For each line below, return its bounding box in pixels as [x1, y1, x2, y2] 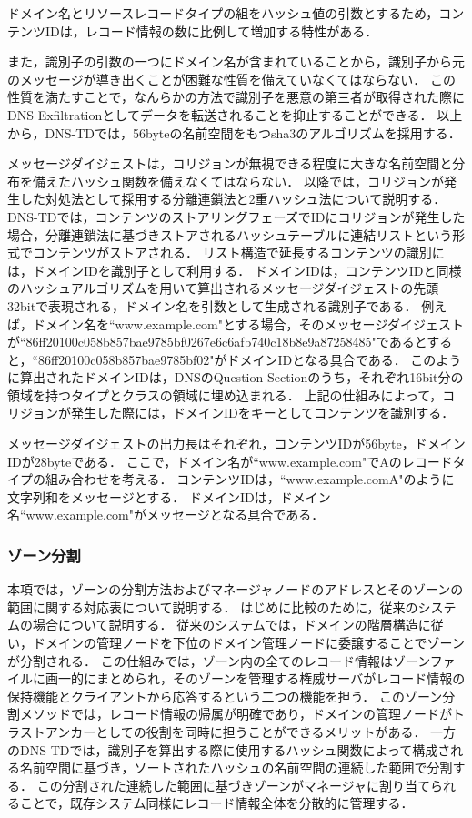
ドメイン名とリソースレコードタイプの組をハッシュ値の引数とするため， [7, 4, 439, 22]
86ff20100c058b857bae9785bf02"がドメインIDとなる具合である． [38, 349, 407, 369]
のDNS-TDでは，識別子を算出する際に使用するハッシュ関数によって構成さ [7, 740, 451, 759]
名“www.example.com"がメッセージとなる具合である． [7, 505, 325, 524]
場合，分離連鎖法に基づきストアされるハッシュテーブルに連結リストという [7, 225, 453, 244]
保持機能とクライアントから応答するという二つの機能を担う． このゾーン [7, 686, 443, 705]
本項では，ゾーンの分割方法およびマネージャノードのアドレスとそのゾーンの [7, 580, 464, 599]
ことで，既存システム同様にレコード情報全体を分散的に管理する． [19, 793, 414, 813]
